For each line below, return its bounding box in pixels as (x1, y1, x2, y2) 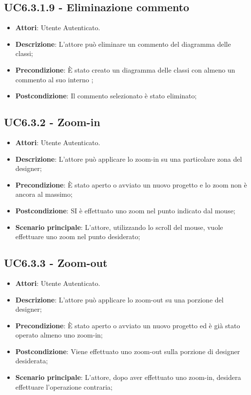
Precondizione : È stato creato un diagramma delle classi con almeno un (15, 64, 235, 75)
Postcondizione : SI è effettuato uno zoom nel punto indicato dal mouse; (15, 205, 235, 215)
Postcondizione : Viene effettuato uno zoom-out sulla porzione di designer (15, 346, 240, 356)
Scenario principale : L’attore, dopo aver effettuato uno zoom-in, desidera (15, 372, 241, 382)
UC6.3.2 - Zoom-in (4, 114, 100, 130)
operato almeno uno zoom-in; (15, 330, 103, 340)
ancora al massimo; (15, 189, 73, 199)
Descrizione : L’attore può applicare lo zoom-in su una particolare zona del (15, 153, 242, 164)
